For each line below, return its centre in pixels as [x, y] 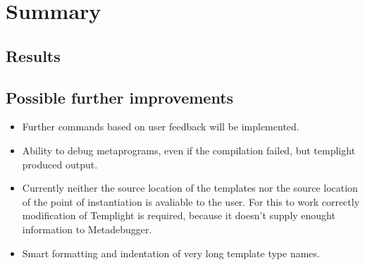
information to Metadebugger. [87, 229]
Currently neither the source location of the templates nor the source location [190, 188]
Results [33, 55]
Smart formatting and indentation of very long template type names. [171, 253]
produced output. [60, 164]
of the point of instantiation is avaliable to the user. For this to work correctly [191, 201]
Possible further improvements [120, 97]
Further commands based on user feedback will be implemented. [161, 127]
